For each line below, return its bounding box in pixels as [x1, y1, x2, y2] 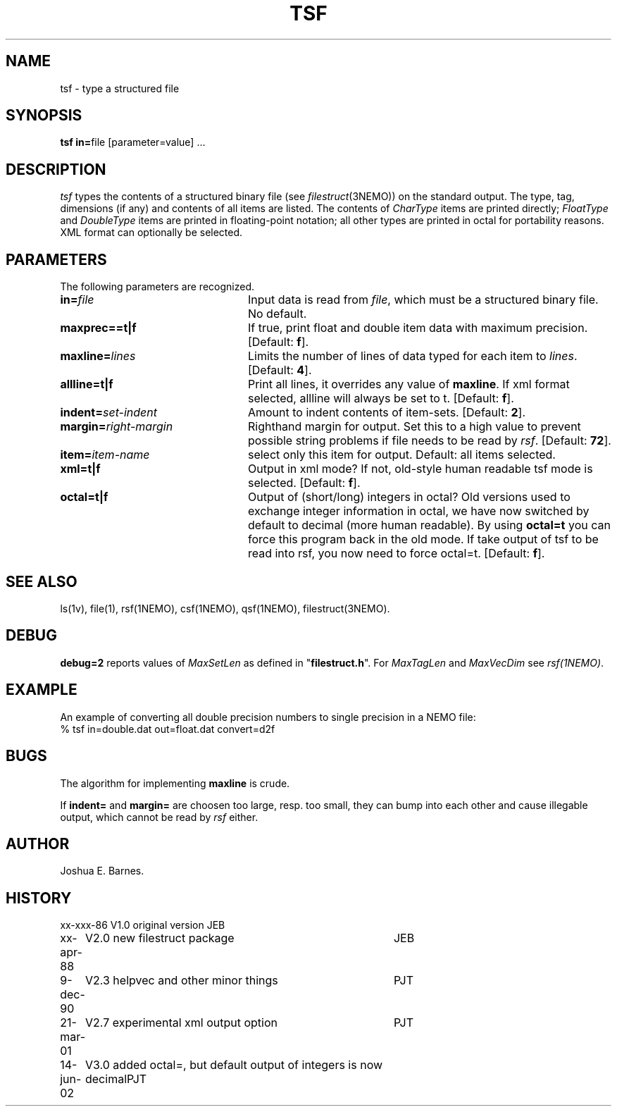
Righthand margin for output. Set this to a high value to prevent [247, 419, 581, 434]
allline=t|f [60, 377, 113, 392]
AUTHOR [6, 834, 70, 853]
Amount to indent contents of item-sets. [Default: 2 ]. [247, 405, 526, 420]
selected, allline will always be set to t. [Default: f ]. [247, 391, 514, 406]
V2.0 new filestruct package [85, 931, 235, 946]
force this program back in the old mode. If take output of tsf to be [247, 532, 599, 547]
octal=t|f [60, 490, 108, 505]
